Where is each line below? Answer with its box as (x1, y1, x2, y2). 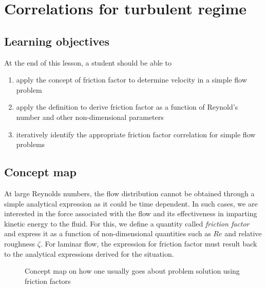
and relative (224, 228, 262, 239)
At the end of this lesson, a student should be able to (4, 57, 172, 68)
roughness (4, 238, 35, 249)
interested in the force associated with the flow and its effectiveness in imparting (4, 208, 257, 219)
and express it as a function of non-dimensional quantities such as (4, 228, 211, 239)
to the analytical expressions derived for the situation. (4, 248, 174, 259)
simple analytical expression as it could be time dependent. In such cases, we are (4, 198, 258, 209)
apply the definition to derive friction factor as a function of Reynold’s (16, 101, 238, 112)
